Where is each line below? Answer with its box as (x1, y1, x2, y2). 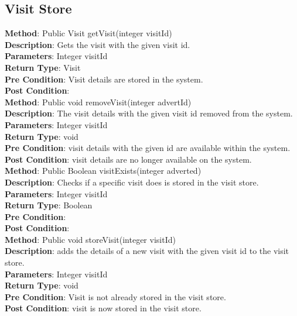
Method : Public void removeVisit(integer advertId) (5, 95, 192, 108)
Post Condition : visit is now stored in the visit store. (5, 302, 202, 314)
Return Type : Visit (5, 61, 81, 73)
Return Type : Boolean (5, 199, 93, 211)
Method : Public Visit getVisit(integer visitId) (5, 27, 172, 39)
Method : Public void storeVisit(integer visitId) (5, 233, 176, 245)
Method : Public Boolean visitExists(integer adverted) (5, 164, 202, 177)
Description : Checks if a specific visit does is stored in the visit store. (5, 176, 259, 188)
